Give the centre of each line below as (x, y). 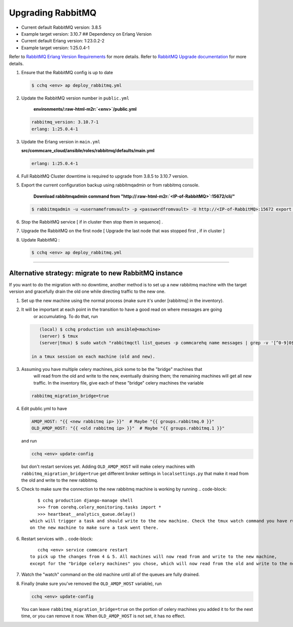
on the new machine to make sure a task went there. (94, 528)
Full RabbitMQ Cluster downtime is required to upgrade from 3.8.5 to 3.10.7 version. (105, 176)
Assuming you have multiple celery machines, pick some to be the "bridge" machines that (112, 369)
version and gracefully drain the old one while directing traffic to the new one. (87, 292)
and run (29, 441)
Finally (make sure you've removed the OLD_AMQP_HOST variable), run (92, 584)
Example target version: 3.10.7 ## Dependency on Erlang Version (86, 34)
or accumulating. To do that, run (66, 316)
